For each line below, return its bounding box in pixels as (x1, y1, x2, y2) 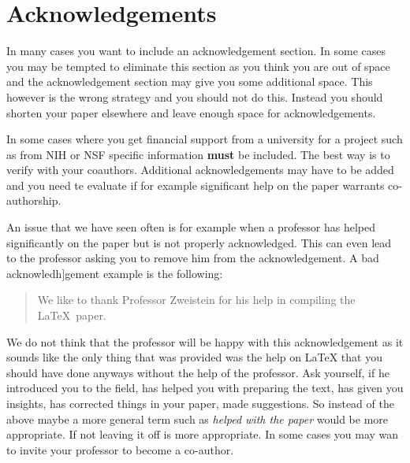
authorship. (6, 192, 61, 209)
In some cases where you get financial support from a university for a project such (6, 131, 403, 147)
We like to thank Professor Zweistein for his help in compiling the (37, 291, 356, 308)
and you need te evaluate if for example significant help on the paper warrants (6, 176, 385, 193)
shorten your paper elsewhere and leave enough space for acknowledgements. (6, 104, 376, 120)
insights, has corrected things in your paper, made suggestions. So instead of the (6, 395, 394, 411)
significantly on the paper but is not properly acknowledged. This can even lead (6, 234, 392, 250)
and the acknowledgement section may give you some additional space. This (6, 73, 373, 90)
